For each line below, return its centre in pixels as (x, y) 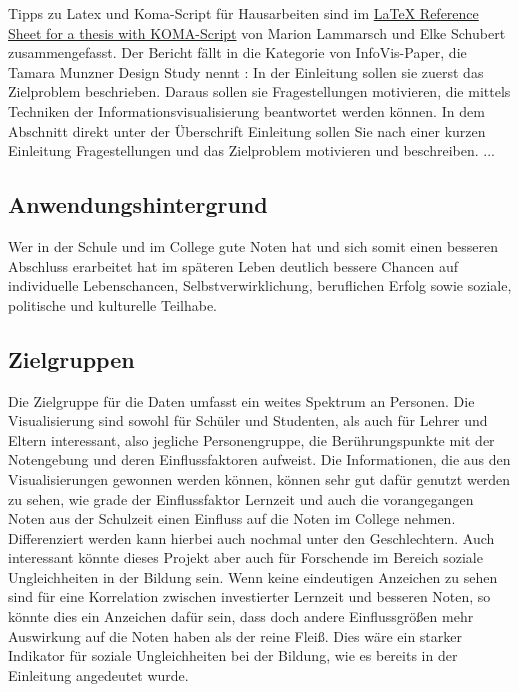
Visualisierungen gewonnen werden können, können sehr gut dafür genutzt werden (259, 478)
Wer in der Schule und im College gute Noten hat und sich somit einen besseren (253, 245)
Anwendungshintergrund (138, 204)
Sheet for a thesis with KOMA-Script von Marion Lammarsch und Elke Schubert (257, 32)
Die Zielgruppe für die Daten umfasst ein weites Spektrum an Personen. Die (241, 400)
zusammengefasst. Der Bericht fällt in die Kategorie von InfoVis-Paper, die (237, 52)
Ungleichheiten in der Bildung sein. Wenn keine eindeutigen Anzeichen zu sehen (253, 576)
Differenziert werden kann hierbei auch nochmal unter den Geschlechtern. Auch (251, 537)
